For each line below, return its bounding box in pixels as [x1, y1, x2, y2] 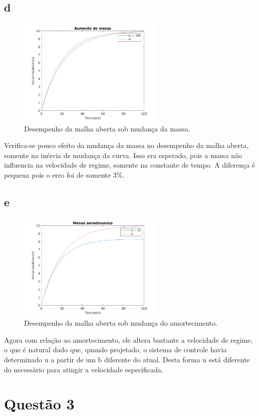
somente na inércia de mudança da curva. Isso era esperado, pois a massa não [4, 150, 242, 160]
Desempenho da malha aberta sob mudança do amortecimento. [24, 318, 217, 328]
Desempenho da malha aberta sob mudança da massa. [24, 123, 190, 133]
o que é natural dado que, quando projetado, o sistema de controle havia [4, 344, 227, 355]
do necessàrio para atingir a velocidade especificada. [4, 364, 163, 374]
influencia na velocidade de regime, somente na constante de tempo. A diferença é [4, 160, 255, 170]
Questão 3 [4, 393, 75, 414]
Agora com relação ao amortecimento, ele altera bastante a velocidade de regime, [4, 334, 253, 345]
